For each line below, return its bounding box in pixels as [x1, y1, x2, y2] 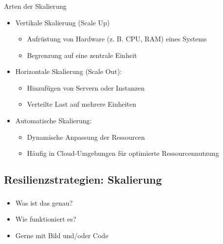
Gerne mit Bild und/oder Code [15, 230, 109, 240]
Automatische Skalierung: [15, 115, 92, 126]
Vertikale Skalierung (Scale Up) [15, 17, 110, 27]
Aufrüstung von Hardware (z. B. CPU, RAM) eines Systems [27, 34, 207, 44]
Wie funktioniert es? [15, 214, 76, 224]
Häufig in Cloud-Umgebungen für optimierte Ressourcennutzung [27, 148, 219, 158]
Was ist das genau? [15, 197, 73, 207]
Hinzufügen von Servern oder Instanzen [27, 82, 145, 93]
